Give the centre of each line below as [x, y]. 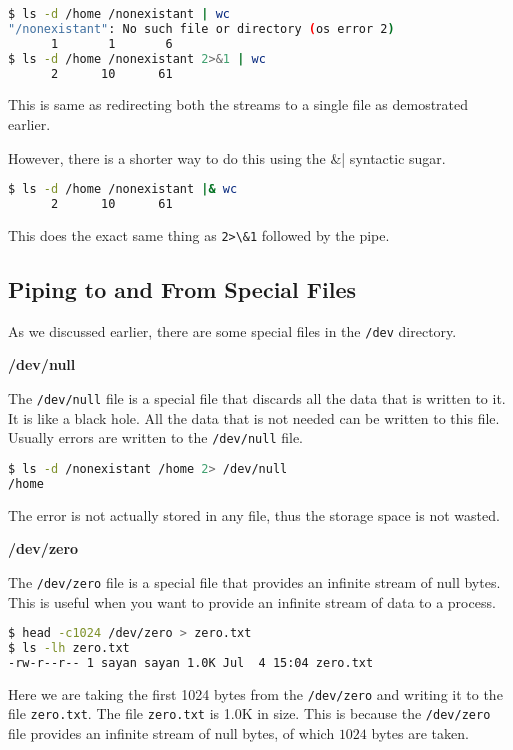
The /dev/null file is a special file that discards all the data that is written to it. [257, 398]
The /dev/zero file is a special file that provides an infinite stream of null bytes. [254, 581]
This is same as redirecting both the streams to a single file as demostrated [238, 104]
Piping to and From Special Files [182, 288]
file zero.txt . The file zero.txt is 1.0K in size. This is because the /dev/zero [249, 713]
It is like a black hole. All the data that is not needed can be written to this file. [254, 417]
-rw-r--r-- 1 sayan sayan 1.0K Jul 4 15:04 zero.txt [191, 662]
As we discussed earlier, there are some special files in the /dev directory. [232, 330]
